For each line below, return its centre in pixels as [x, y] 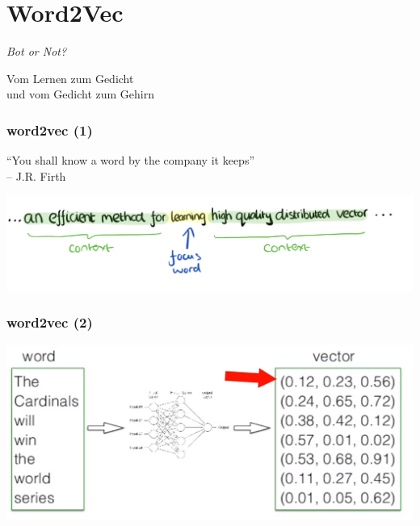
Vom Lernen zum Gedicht [70, 78]
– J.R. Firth [36, 175]
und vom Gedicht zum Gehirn [81, 94]
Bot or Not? [37, 51]
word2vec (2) [50, 322]
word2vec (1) [50, 129]
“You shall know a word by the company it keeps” [131, 160]
